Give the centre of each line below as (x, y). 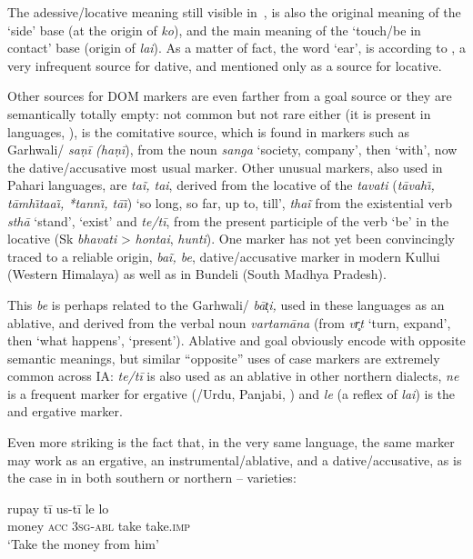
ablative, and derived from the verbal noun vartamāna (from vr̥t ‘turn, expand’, (229, 322)
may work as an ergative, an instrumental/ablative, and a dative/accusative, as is (235, 459)
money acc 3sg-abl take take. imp (99, 526)
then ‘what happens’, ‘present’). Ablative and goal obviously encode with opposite (236, 340)
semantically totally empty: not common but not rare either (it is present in (219, 113)
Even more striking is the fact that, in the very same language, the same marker (231, 442)
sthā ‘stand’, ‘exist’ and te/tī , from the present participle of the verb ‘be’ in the (228, 220)
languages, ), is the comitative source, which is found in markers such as (209, 131)
